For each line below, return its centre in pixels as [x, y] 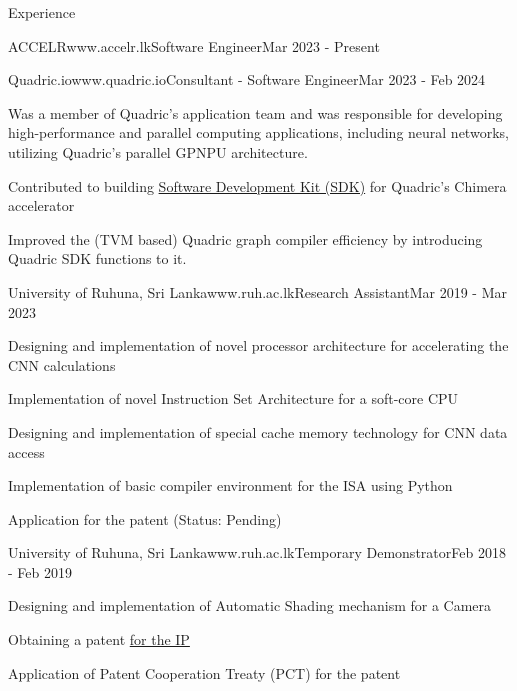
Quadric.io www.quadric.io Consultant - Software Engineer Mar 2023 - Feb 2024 [247, 79]
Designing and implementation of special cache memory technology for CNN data [258, 431]
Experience [42, 12]
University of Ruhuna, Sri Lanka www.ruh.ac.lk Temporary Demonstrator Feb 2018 [257, 552]
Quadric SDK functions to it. [97, 258]
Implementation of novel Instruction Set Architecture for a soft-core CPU [233, 398]
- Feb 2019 [40, 571]
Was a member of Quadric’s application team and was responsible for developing [255, 112]
